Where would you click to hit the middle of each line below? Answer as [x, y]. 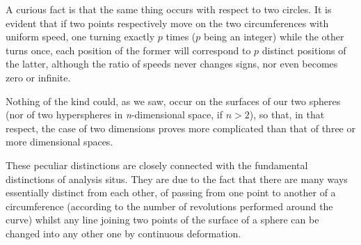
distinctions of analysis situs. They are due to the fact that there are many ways [177, 179]
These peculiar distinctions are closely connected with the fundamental [157, 165]
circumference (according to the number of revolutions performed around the [169, 206]
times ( [181, 37]
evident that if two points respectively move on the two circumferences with [167, 23]
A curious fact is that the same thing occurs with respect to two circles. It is [169, 9]
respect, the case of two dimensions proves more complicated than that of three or [180, 128]
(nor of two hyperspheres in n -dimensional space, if [114, 114]
